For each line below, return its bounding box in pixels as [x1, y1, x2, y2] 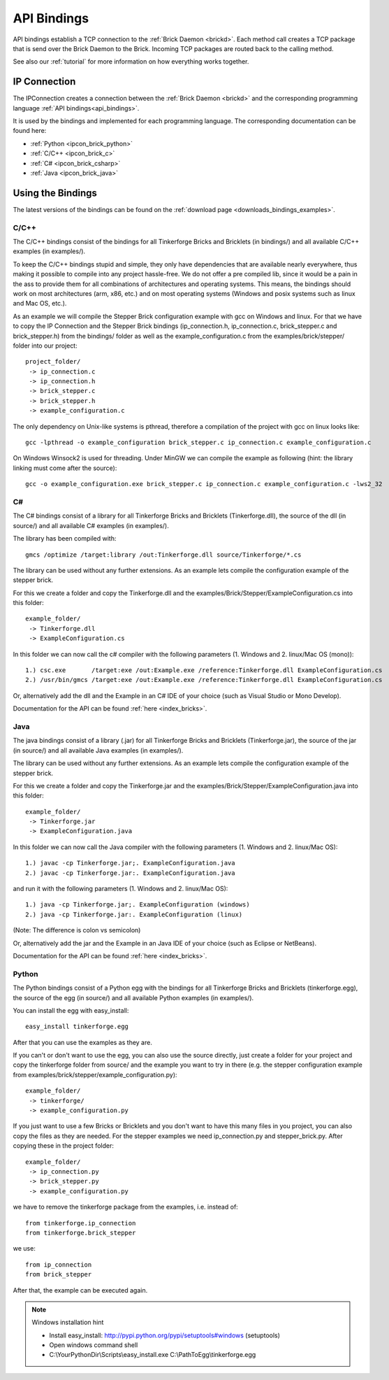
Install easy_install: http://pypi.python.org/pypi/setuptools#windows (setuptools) [49, 1331, 281, 1339]
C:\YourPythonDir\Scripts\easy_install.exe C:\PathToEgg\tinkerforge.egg [49, 1351, 256, 1359]
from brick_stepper [25, 1270, 92, 1279]
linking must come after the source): [13, 464, 117, 472]
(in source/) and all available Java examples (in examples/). [13, 746, 184, 755]
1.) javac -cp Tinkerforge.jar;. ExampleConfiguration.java [25, 859, 235, 867]
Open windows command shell [49, 1341, 138, 1349]
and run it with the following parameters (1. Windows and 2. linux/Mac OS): [13, 885, 228, 893]
